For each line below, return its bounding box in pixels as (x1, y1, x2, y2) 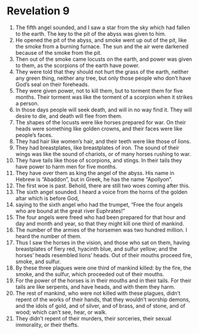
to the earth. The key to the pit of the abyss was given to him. (15, 30, 166, 37)
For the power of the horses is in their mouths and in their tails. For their (15, 277, 192, 284)
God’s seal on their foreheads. (15, 80, 90, 88)
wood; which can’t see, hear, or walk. (15, 308, 107, 316)
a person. (15, 99, 39, 107)
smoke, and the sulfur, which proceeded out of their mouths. (15, 270, 164, 277)
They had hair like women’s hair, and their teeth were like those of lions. (15, 138, 191, 145)
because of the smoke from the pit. (15, 49, 102, 56)
